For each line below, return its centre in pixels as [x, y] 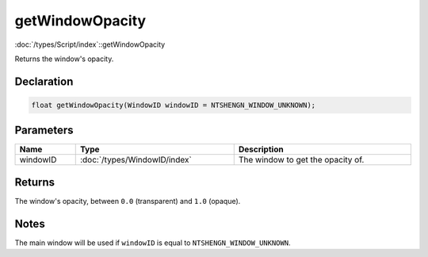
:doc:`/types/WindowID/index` [136, 160]
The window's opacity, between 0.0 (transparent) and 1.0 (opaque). [128, 201]
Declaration [44, 81]
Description [261, 149]
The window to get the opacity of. [301, 160]
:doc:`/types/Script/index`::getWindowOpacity [90, 44]
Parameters [44, 130]
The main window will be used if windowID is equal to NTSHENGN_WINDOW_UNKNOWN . [153, 243]
